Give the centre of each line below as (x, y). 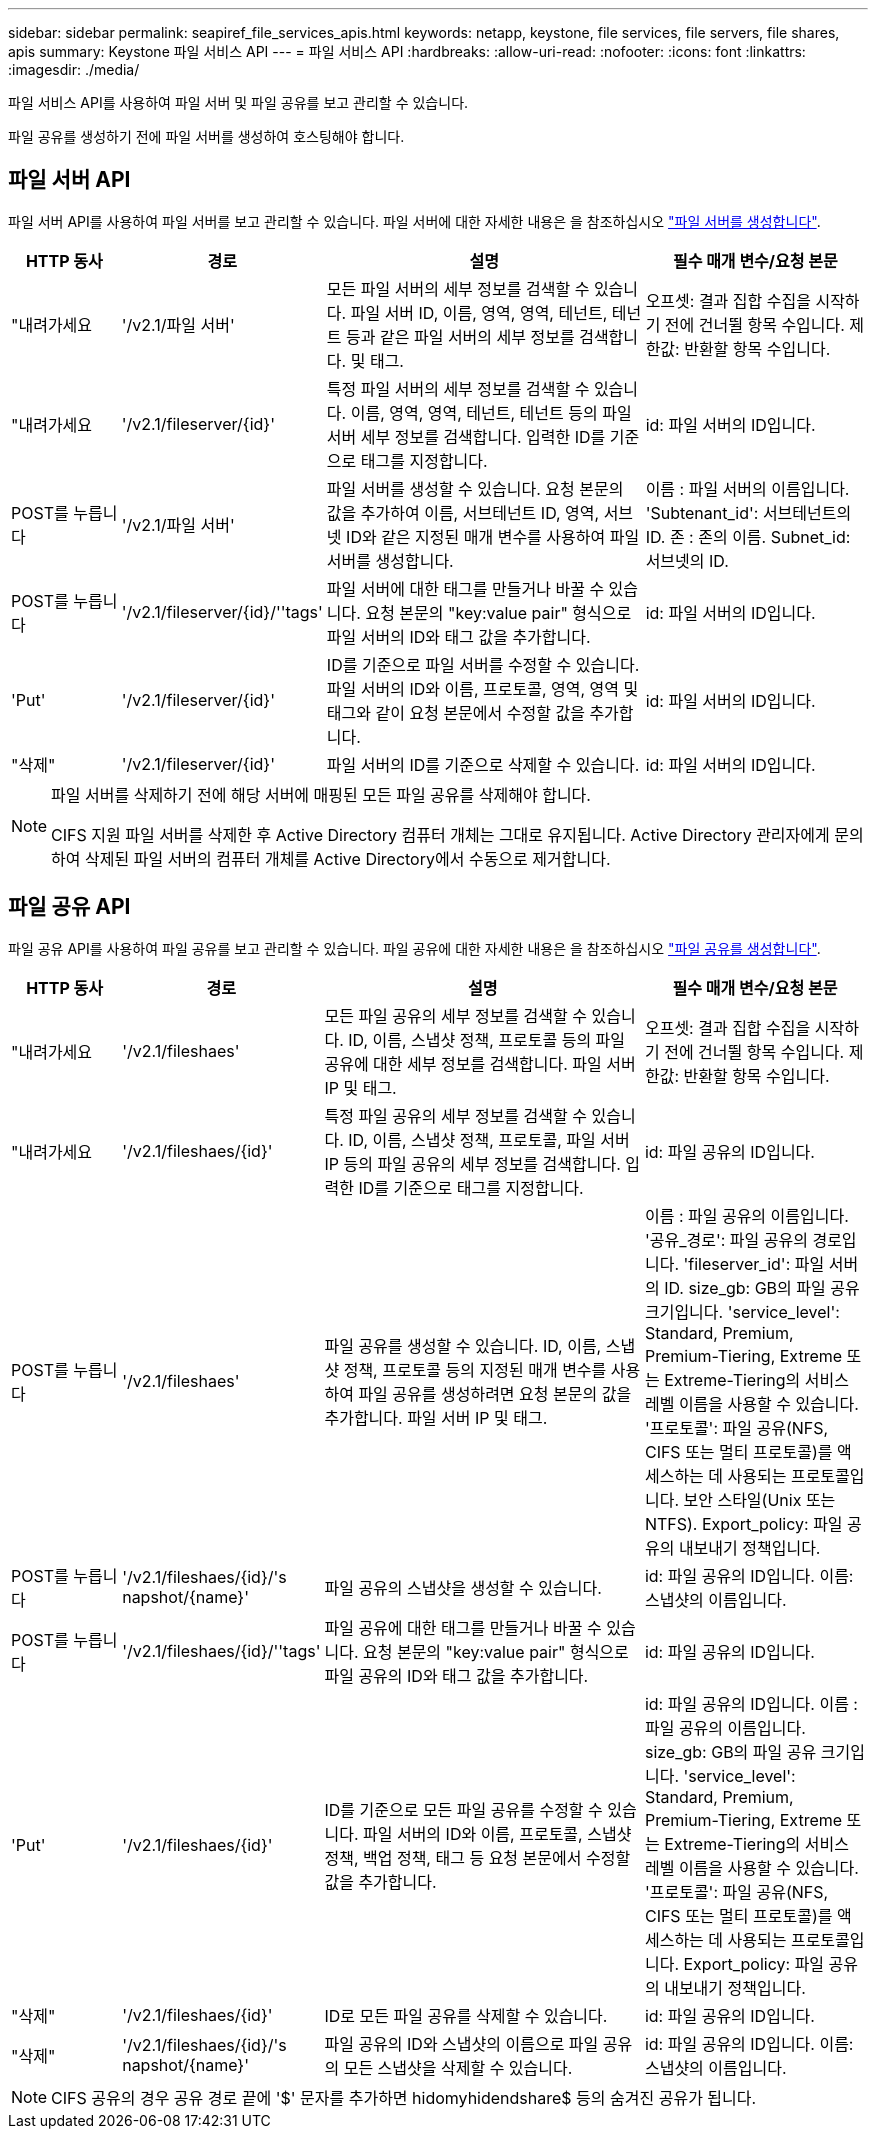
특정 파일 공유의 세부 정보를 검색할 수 (455, 1115)
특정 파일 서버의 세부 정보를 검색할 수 (458, 388)
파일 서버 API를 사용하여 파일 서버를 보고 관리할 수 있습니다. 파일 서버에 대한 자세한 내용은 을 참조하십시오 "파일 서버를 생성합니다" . (414, 221)
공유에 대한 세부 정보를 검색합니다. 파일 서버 (480, 1063)
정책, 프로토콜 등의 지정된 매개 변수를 (475, 1369)
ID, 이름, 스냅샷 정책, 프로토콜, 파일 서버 (489, 1139)
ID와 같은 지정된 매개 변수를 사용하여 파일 (493, 536)
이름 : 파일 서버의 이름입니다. (747, 488)
